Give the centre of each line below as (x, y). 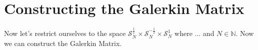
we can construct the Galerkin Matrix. (63, 43)
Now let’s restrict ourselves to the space (65, 33)
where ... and (194, 33)
